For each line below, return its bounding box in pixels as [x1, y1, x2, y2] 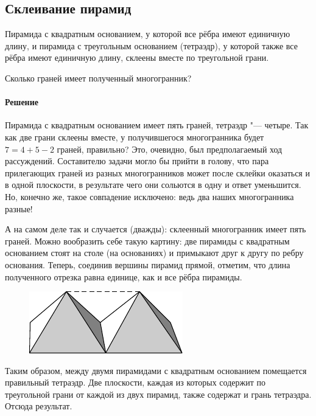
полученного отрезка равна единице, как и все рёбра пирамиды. [5, 270, 242, 283]
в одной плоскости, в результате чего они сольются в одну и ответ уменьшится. [5, 178, 301, 191]
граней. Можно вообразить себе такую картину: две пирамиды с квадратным [5, 234, 290, 247]
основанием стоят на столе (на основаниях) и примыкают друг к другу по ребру [5, 246, 304, 259]
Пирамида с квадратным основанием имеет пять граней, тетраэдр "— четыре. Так [5, 119, 309, 131]
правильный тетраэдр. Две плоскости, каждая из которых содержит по [5, 376, 265, 389]
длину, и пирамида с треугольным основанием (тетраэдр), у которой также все [5, 39, 298, 52]
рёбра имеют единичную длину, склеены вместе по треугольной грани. [5, 51, 269, 64]
